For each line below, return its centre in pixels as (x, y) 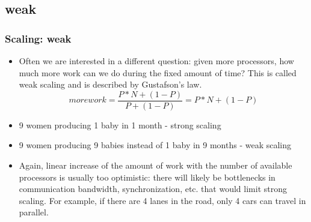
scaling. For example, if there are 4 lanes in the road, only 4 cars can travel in (162, 200)
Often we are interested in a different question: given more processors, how (156, 61)
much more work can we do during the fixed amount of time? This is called (158, 72)
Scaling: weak (38, 38)
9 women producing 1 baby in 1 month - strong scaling (120, 124)
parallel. (34, 212)
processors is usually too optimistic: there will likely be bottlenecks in (147, 177)
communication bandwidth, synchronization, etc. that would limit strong (153, 189)
